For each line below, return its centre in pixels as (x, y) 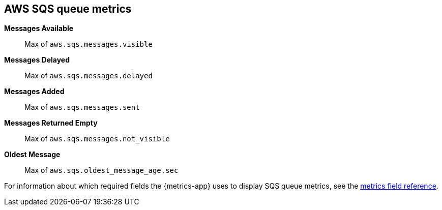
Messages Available (39, 28)
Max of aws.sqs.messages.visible (89, 44)
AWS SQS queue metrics (68, 9)
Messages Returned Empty (51, 123)
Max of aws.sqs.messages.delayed (89, 76)
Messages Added (34, 92)
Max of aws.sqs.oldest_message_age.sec (101, 170)
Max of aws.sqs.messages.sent (82, 107)
